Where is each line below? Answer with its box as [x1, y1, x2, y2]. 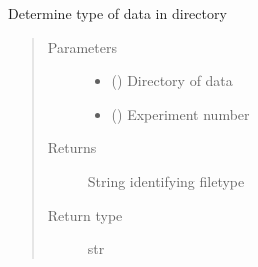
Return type [47, 204, 123, 225]
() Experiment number [111, 103, 250, 124]
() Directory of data [111, 70, 233, 91]
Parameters [47, 36, 117, 57]
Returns [47, 137, 97, 158]
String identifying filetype [87, 170, 245, 191]
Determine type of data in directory [8, 3, 227, 23]
